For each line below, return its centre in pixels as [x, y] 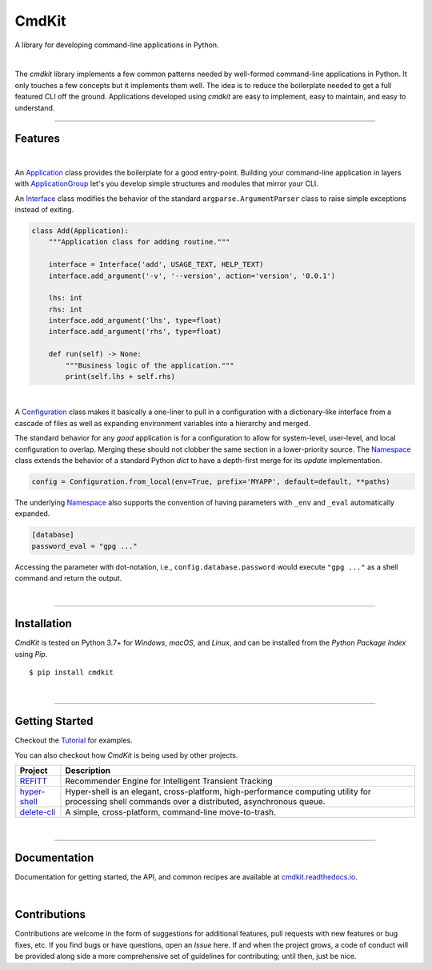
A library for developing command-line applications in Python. [117, 45]
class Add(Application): [80, 231]
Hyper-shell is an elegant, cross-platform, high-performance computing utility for [218, 791]
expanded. [32, 513]
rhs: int [66, 309]
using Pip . [31, 654]
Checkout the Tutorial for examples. [74, 740]
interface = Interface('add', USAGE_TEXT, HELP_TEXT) [156, 265]
